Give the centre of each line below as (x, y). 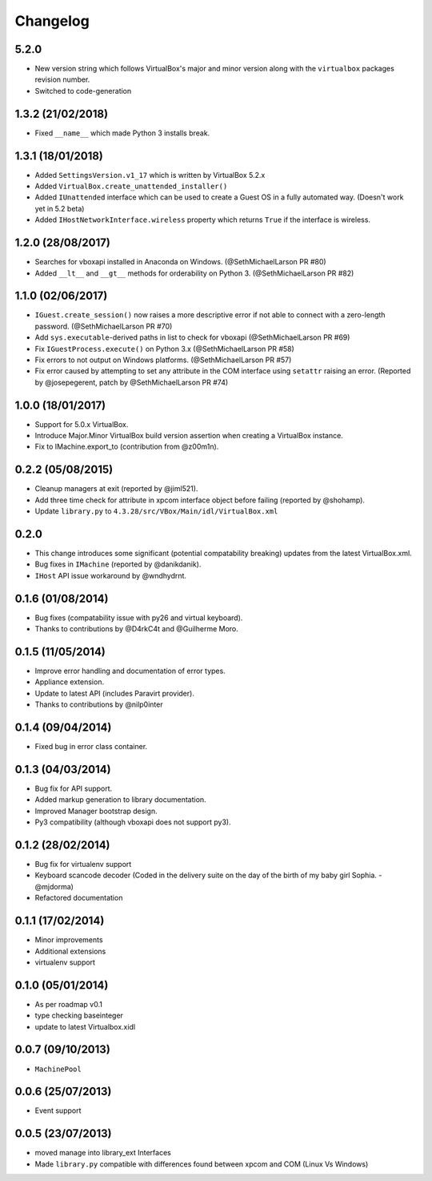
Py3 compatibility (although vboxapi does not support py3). (133, 822)
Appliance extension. (69, 682)
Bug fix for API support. (74, 788)
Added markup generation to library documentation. (121, 800)
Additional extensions (70, 951)
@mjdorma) (54, 886)
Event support (58, 1110)
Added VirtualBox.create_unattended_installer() (131, 186)
